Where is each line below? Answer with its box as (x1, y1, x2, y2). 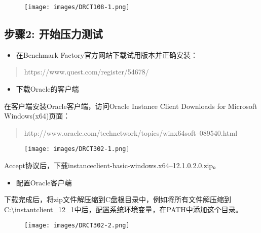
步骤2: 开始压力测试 (4, 26, 103, 42)
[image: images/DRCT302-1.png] (24, 145, 130, 153)
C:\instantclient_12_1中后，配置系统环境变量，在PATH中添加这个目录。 (4, 204, 243, 214)
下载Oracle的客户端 (16, 84, 79, 94)
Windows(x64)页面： (4, 110, 70, 121)
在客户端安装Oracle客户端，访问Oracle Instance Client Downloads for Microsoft (4, 100, 257, 111)
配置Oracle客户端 (16, 177, 72, 187)
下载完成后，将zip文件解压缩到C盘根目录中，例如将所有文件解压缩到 (4, 194, 231, 205)
